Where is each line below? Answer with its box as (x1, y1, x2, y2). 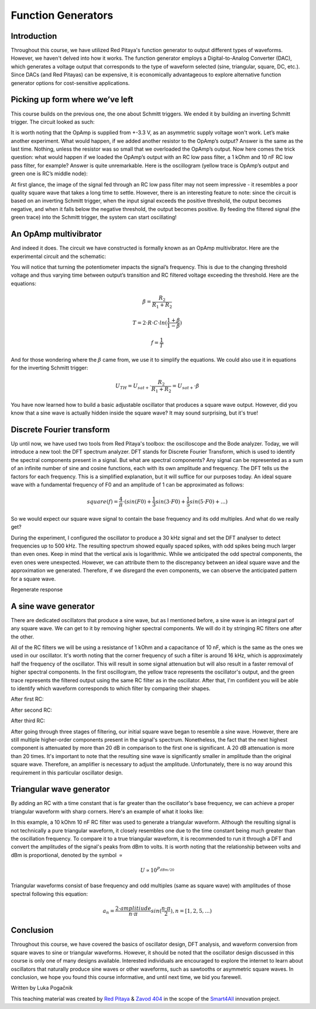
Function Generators (11, 9, 114, 22)
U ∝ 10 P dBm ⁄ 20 (140, 866, 175, 874)
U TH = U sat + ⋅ (115, 383, 152, 391)
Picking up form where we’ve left (11, 94, 134, 105)
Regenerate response (11, 586, 63, 593)
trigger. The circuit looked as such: (11, 118, 95, 125)
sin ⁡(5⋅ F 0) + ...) (189, 498, 228, 505)
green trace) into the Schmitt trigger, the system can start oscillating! (11, 214, 177, 221)
